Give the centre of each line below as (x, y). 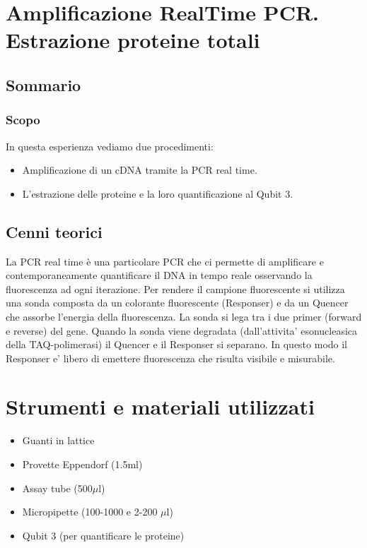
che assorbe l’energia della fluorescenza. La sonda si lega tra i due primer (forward (184, 316)
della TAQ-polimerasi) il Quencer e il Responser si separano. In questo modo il (177, 344)
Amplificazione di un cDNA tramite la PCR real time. (140, 170)
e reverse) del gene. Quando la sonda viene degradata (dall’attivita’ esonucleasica (182, 330)
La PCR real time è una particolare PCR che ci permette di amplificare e (165, 261)
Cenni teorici (54, 231)
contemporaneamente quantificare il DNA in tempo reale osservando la (159, 275)
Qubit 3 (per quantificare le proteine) (103, 535)
